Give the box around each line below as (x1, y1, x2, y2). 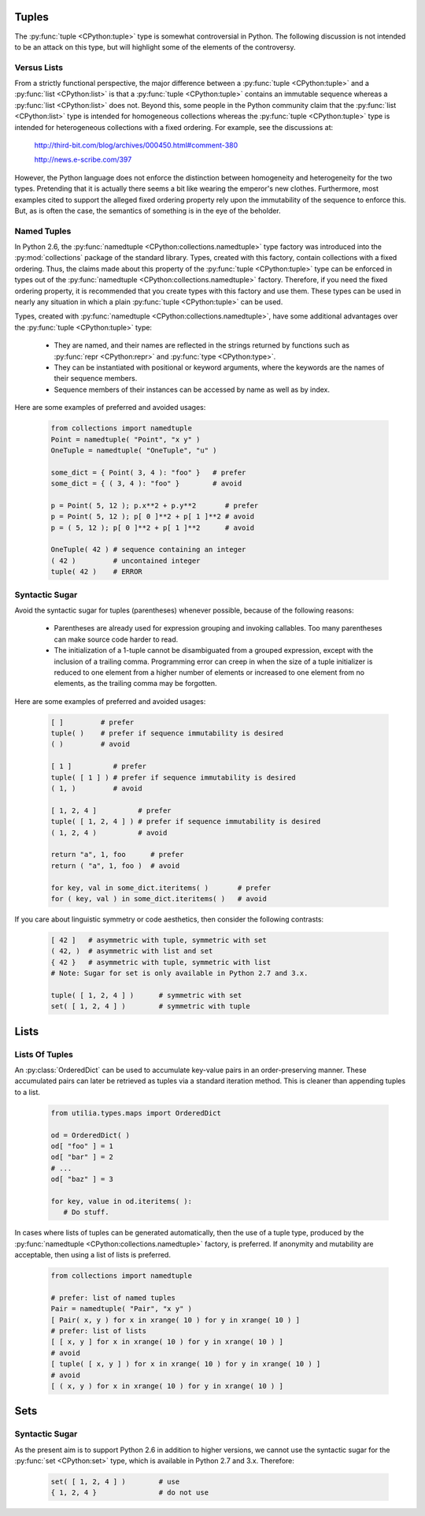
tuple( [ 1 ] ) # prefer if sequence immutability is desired (50, 773, 296, 782)
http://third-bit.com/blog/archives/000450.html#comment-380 (34, 140, 238, 150)
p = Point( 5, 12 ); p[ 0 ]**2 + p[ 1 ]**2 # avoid (50, 512, 255, 521)
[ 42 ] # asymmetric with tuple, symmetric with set (50, 935, 267, 944)
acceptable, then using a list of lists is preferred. (14, 1250, 171, 1260)
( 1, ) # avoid (50, 784, 143, 793)
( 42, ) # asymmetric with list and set (50, 947, 213, 955)
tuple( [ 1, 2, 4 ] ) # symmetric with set (50, 990, 242, 1000)
